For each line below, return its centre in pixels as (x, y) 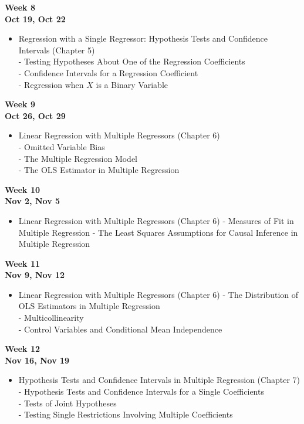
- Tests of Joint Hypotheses (67, 403)
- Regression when (51, 84)
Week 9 (20, 104)
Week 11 (23, 263)
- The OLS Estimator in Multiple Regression (99, 170)
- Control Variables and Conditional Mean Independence (120, 329)
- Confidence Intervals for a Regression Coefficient (108, 72)
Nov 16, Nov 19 (37, 360)
